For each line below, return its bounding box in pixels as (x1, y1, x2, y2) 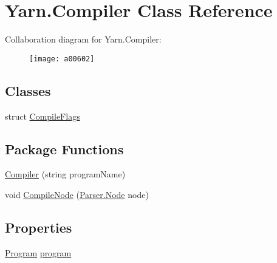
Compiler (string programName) (5, 168, 126, 180)
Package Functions (5, 139, 124, 158)
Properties (5, 217, 72, 236)
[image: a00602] (29, 54, 95, 63)
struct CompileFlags (5, 109, 80, 122)
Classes (5, 81, 51, 100)
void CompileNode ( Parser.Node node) (5, 188, 149, 200)
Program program (5, 246, 72, 259)
